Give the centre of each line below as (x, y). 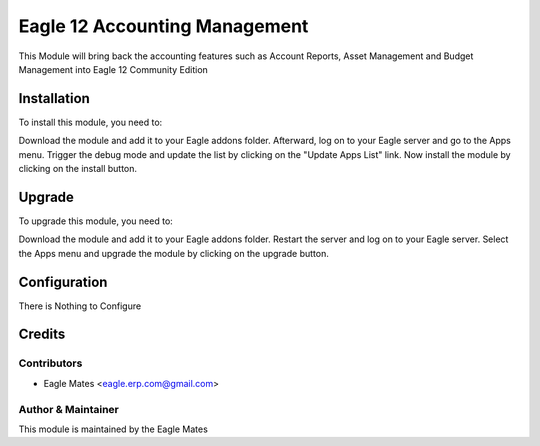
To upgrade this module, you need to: (96, 221)
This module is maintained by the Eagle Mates (113, 429)
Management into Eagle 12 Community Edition (113, 69)
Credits (42, 334)
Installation (54, 98)
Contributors (50, 363)
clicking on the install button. (78, 169)
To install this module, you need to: (90, 122)
